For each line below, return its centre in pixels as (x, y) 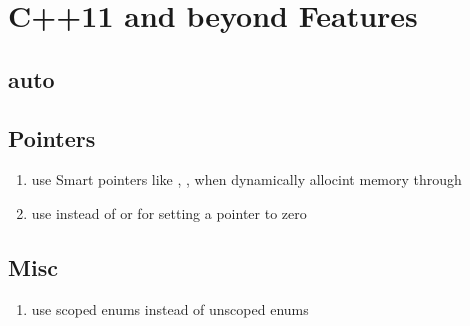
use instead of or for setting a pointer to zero (169, 212)
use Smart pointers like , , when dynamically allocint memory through (246, 179)
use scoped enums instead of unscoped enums (170, 308)
